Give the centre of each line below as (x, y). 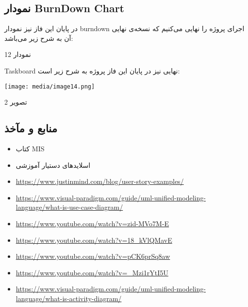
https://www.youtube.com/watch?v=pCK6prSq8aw (93, 256)
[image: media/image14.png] (50, 86)
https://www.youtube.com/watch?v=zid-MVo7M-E (92, 223)
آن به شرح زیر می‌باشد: (39, 38)
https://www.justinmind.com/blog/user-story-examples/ (100, 181)
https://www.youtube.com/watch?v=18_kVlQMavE (94, 240)
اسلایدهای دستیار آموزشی (53, 165)
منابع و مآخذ (31, 128)
